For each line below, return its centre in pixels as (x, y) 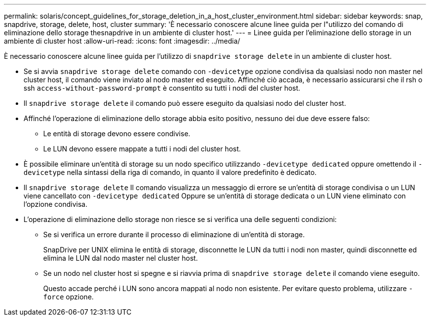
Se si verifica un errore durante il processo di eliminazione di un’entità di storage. (174, 234)
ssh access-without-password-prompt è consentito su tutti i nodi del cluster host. (162, 88)
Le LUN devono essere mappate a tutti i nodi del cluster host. (142, 149)
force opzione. (68, 297)
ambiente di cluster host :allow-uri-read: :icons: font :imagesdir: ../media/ (122, 41)
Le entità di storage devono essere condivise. (117, 134)
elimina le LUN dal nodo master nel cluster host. (121, 258)
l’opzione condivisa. (55, 204)
